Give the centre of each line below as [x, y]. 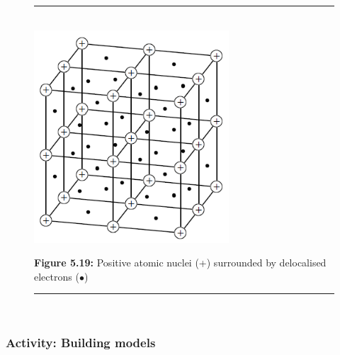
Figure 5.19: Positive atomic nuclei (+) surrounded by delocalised [180, 263]
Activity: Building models [81, 342]
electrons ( [57, 276]
